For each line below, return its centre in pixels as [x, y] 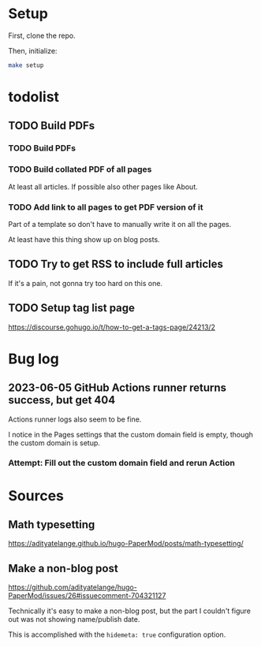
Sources [36, 495]
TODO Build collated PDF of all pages [80, 169]
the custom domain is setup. [54, 443]
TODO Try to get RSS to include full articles [116, 264]
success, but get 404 [62, 400]
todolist [34, 97]
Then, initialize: [33, 50]
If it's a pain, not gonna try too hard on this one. [86, 283]
